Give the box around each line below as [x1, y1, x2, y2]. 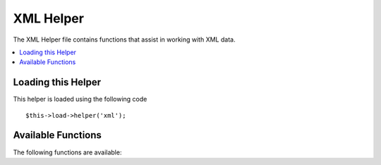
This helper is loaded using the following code [13, 95, 147, 104]
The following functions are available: [13, 148, 122, 157]
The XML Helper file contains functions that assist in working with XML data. [13, 35, 236, 44]
